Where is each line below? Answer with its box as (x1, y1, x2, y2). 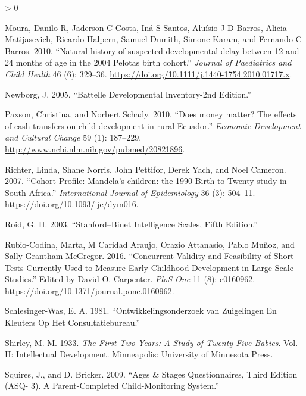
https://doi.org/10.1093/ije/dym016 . (5, 198, 139, 210)
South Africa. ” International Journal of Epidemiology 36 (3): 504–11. (5, 186, 255, 198)
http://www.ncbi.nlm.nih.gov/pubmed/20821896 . (5, 142, 185, 155)
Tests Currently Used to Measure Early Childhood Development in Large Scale (5, 261, 293, 273)
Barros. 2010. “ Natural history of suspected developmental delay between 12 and (5, 44, 299, 57)
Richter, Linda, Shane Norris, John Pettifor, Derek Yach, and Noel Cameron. (5, 163, 286, 175)
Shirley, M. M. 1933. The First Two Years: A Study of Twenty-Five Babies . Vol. (5, 336, 298, 348)
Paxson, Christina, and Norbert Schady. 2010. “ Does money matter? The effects (5, 108, 297, 120)
